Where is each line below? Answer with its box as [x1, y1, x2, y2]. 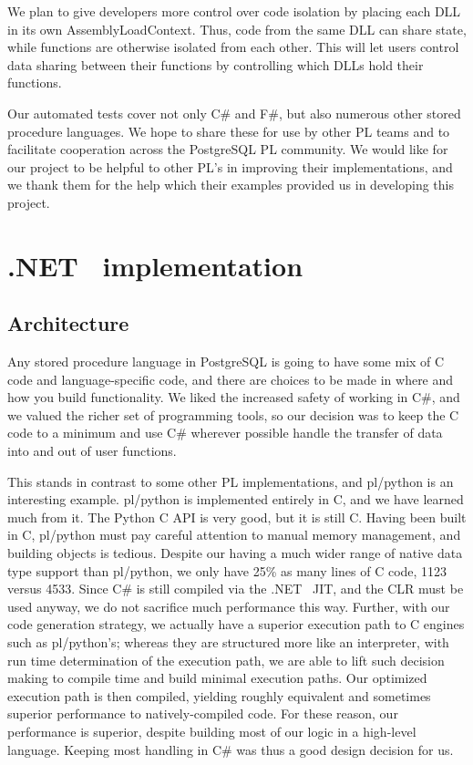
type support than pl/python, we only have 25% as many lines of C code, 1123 [7, 561, 447, 580]
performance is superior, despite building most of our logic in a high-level [7, 721, 416, 740]
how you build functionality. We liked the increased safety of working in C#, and [7, 388, 460, 407]
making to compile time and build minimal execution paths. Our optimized [7, 668, 427, 687]
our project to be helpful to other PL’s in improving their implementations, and [7, 157, 453, 176]
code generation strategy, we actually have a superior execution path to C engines [7, 615, 465, 634]
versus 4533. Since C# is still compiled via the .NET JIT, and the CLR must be [7, 579, 464, 598]
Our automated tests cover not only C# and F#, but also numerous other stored [7, 103, 461, 122]
